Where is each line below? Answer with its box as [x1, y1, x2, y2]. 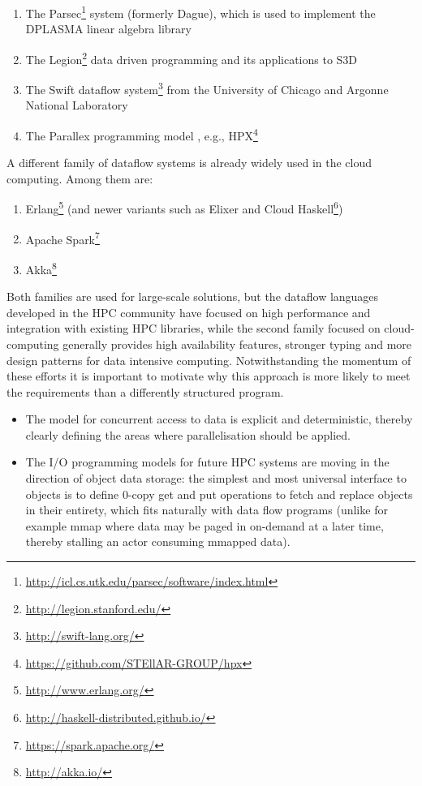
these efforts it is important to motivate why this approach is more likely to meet [6, 367, 411, 384]
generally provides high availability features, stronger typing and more [62, 335, 412, 352]
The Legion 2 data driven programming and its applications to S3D [25, 48, 358, 67]
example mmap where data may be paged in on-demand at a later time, [25, 517, 384, 534]
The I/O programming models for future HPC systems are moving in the [25, 453, 390, 470]
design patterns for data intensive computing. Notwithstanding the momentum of [6, 351, 411, 368]
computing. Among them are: [6, 170, 153, 187]
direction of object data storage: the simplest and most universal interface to [25, 470, 407, 487]
